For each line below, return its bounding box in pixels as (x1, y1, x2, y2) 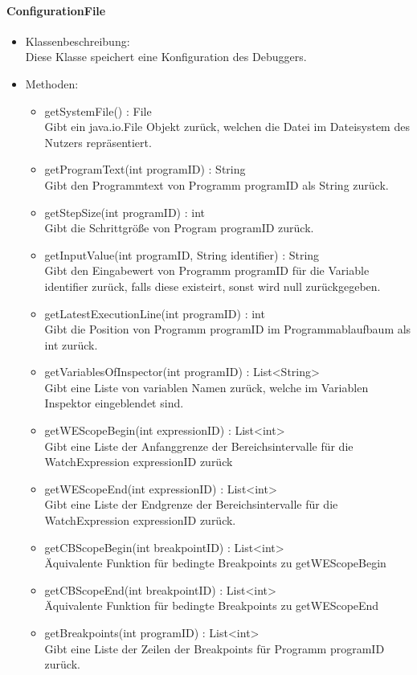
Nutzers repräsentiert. (44, 133, 152, 150)
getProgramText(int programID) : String (44, 161, 246, 178)
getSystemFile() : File (44, 102, 152, 119)
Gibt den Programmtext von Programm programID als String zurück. (44, 176, 389, 193)
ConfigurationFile (6, 2, 106, 18)
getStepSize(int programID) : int (44, 203, 205, 220)
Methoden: (25, 75, 79, 92)
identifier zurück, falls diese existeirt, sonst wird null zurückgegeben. (44, 277, 381, 294)
